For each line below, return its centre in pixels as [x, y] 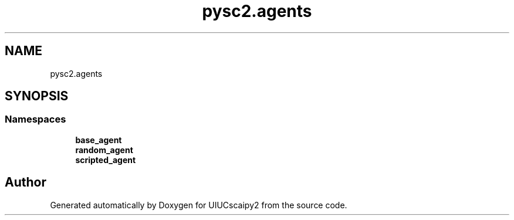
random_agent [104, 150]
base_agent [99, 140]
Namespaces [35, 119]
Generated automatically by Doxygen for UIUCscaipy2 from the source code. [199, 205]
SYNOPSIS [37, 96]
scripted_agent [106, 160]
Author [26, 182]
